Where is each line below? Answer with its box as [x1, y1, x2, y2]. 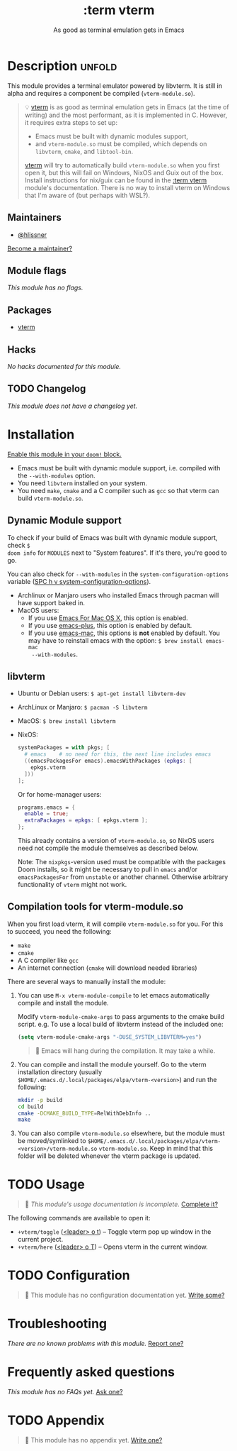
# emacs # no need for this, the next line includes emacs [24, 751, 212, 758]
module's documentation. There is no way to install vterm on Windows [24, 183, 231, 192]
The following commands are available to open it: [7, 1214, 151, 1223]
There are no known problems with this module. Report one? [7, 1340, 184, 1348]
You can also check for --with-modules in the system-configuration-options [7, 570, 229, 578]
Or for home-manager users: [17, 790, 102, 798]
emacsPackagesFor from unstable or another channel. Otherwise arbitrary [17, 873, 229, 881]
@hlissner [17, 230, 47, 239]
